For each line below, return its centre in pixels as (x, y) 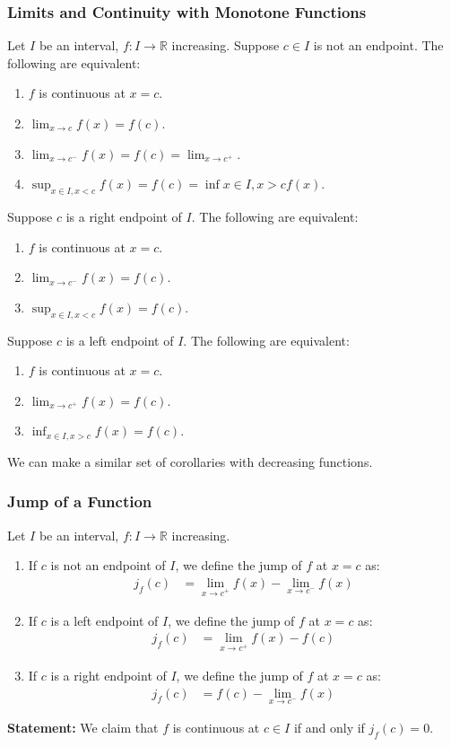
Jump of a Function (80, 501)
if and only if (329, 728)
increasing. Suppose (225, 45)
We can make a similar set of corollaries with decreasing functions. (190, 461)
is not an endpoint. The (378, 45)
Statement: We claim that (83, 728)
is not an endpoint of (108, 565)
